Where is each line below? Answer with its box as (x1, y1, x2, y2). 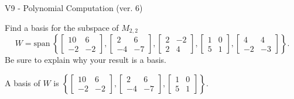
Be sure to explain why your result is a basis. (5, 54, 167, 66)
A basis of (5, 76, 40, 89)
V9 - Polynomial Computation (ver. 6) (5, 2, 143, 13)
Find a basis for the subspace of (5, 21, 119, 33)
